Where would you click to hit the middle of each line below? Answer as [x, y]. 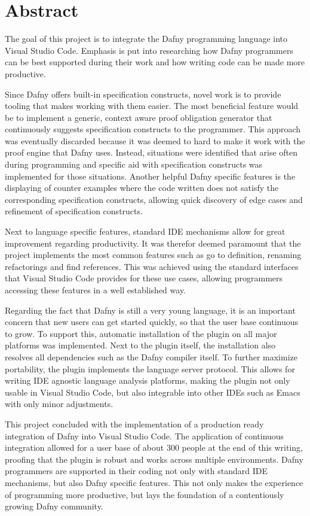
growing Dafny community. [54, 506]
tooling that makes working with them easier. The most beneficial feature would [152, 106]
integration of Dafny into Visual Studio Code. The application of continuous [145, 435]
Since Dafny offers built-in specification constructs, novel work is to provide [143, 94]
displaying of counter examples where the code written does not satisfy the [142, 188]
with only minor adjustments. [59, 404]
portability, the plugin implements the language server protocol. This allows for [150, 368]
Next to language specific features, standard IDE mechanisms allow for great [145, 231]
